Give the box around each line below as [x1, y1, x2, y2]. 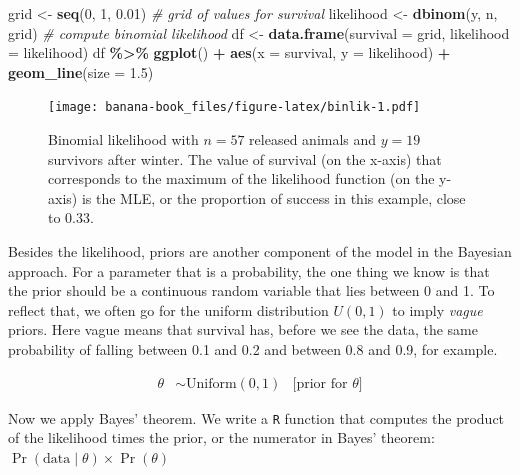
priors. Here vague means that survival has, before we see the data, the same [8, 319, 478, 340]
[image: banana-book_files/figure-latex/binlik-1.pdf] [48, 100, 421, 115]
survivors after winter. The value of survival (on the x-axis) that [48, 148, 442, 169]
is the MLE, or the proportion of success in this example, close [81, 187, 466, 208]
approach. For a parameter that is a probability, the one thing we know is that [8, 260, 490, 281]
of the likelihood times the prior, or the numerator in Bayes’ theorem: [8, 427, 435, 448]
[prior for [292, 376, 348, 391]
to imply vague [392, 299, 483, 320]
